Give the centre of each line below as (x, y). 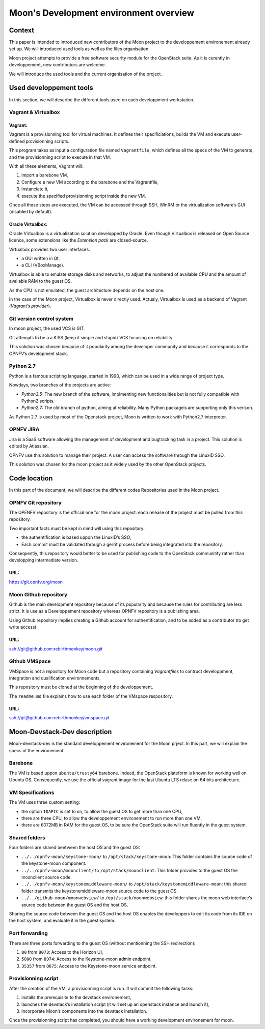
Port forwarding (28, 933)
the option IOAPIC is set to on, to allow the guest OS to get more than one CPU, (102, 811)
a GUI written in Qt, (40, 258)
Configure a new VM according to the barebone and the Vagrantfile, (90, 182)
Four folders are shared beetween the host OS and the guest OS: (75, 848)
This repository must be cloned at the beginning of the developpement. (81, 687)
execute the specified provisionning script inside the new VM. (84, 196)
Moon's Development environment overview (102, 13)
